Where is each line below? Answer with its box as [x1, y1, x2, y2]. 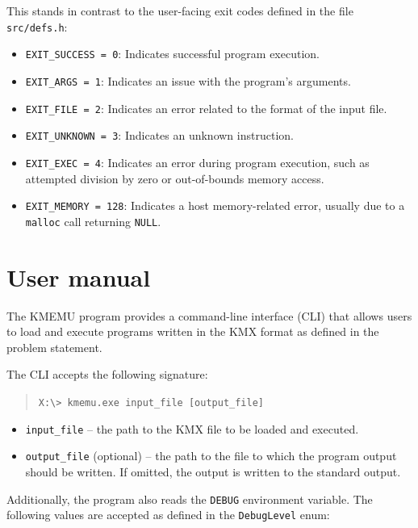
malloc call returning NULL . [25, 212, 161, 229]
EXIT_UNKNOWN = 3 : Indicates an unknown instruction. [25, 127, 294, 144]
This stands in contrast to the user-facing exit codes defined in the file [6, 2, 353, 19]
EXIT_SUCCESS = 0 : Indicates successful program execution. [25, 45, 320, 62]
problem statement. [6, 338, 102, 355]
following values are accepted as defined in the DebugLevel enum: [6, 506, 330, 523]
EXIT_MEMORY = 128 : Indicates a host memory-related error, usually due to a [25, 197, 405, 214]
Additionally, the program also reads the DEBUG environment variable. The [6, 490, 373, 507]
